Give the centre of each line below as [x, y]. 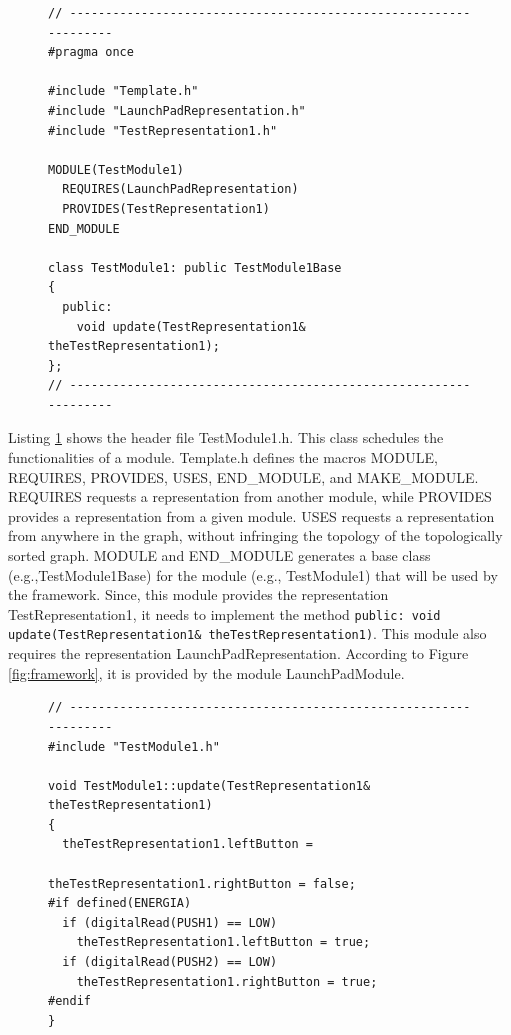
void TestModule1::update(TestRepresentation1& [209, 785]
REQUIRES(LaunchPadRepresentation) [180, 189]
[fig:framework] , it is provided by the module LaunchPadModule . [206, 672]
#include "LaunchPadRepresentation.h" [177, 110]
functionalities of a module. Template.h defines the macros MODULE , [223, 457]
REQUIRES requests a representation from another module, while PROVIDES [250, 496]
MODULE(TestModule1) [116, 169]
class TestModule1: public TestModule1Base [195, 267]
